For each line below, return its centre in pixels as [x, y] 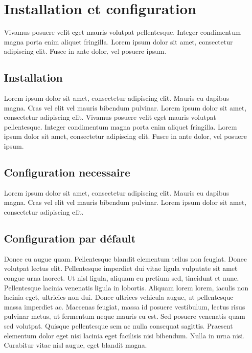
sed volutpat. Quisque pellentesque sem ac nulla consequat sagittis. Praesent [118, 326]
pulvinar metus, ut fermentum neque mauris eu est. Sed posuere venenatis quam [125, 316]
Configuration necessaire [67, 172]
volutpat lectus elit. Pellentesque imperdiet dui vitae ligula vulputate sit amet [121, 268]
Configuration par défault [70, 238]
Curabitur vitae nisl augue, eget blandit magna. [76, 345]
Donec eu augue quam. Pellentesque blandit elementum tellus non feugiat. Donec [126, 258]
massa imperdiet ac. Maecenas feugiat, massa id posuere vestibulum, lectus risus [125, 306]
